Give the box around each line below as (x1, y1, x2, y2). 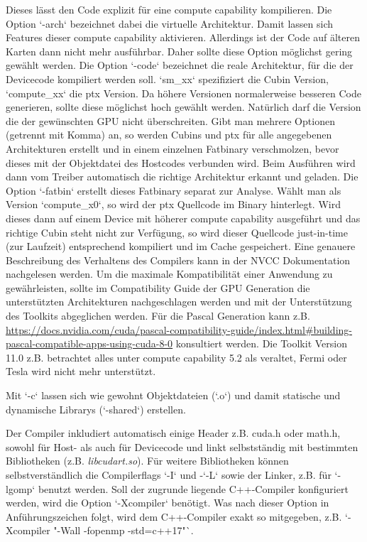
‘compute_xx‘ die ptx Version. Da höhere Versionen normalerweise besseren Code (6, 85, 361, 100)
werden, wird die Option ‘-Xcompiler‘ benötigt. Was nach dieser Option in (6, 495, 329, 510)
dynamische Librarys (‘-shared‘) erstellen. (6, 401, 186, 416)
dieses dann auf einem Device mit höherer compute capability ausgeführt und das (6, 210, 361, 225)
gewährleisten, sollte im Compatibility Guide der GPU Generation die (6, 280, 310, 295)
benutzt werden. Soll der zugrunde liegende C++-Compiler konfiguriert (38, 481, 349, 496)
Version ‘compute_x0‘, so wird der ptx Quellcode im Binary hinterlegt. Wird (6, 197, 341, 212)
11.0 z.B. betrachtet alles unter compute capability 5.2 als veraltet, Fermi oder (6, 349, 347, 364)
